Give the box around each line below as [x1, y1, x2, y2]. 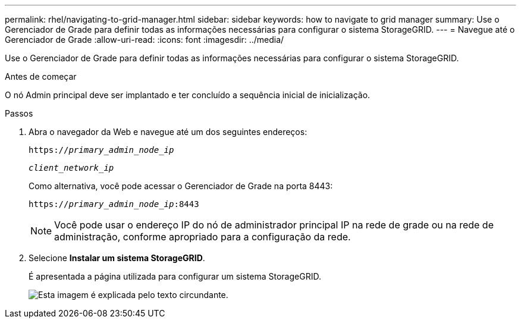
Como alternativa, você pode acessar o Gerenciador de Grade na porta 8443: [29, 181, 333, 191]
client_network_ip [29, 163, 114, 173]
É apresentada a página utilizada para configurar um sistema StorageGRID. [29, 271, 321, 281]
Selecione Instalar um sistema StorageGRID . [29, 253, 205, 263]
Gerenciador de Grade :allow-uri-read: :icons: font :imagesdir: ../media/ [5, 35, 284, 45]
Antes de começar [5, 71, 77, 81]
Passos [5, 108, 33, 118]
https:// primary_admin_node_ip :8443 [29, 199, 199, 209]
